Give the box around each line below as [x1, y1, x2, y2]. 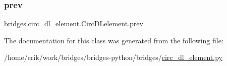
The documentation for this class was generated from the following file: [4, 35, 223, 45]
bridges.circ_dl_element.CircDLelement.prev [4, 18, 143, 29]
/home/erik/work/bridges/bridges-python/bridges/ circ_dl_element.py [4, 52, 222, 62]
